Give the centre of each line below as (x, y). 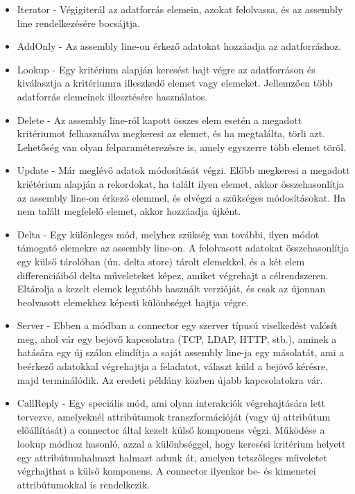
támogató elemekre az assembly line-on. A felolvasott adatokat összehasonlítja (183, 248)
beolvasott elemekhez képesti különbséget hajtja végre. (133, 302)
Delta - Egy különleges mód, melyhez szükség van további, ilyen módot (168, 234)
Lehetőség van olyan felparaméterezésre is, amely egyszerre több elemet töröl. (182, 147)
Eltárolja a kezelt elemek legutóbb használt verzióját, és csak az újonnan (171, 289)
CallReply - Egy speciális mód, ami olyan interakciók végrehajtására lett (171, 403)
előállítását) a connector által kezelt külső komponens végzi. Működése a (171, 430)
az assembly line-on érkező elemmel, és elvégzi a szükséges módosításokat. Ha (181, 197)
